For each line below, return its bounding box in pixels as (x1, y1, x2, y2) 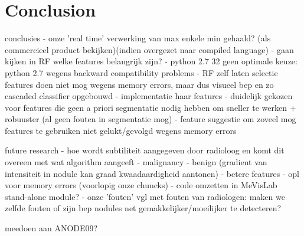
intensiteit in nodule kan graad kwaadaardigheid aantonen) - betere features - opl (5, 167, 299, 179)
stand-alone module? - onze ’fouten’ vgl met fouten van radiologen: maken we (5, 190, 285, 202)
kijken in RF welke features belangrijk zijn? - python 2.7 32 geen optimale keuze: (5, 55, 298, 67)
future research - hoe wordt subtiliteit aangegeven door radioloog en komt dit (5, 144, 285, 156)
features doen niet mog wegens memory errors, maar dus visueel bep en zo (5, 78, 274, 90)
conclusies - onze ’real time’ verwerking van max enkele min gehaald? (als (5, 32, 271, 44)
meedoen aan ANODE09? (5, 222, 98, 234)
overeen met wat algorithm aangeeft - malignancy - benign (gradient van (5, 156, 267, 168)
